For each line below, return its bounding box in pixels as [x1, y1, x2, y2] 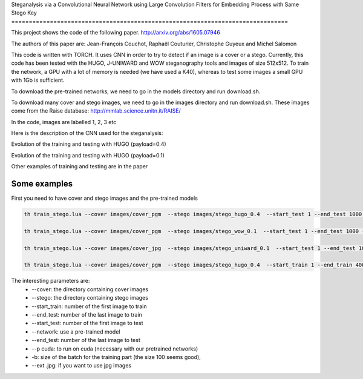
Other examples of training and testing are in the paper [11, 163, 148, 170]
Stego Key [11, 9, 38, 16]
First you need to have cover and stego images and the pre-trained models [11, 194, 198, 202]
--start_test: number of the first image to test [31, 320, 143, 327]
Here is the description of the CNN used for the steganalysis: [11, 130, 163, 137]
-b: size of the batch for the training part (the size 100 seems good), [31, 353, 201, 360]
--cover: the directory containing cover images [31, 285, 149, 293]
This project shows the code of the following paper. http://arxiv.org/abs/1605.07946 [11, 29, 220, 36]
